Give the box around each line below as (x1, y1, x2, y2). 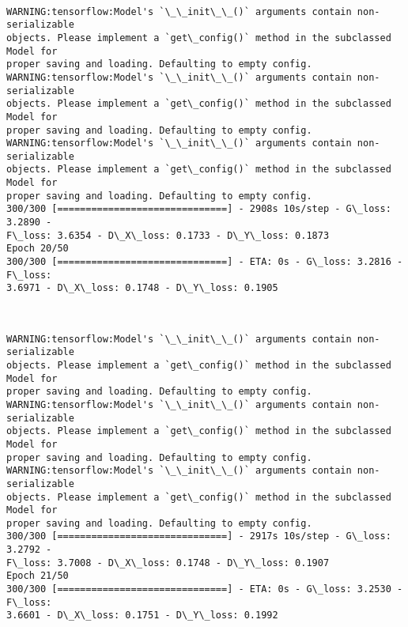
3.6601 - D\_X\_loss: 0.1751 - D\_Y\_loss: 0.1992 (6, 610, 278, 621)
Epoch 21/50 (6, 570, 69, 582)
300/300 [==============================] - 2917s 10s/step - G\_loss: (6, 531, 391, 542)
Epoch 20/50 (6, 243, 69, 255)
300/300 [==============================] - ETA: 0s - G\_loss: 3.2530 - (6, 584, 403, 595)
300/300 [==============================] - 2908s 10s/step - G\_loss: (6, 203, 391, 215)
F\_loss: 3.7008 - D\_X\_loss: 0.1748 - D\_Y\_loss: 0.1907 (6, 557, 330, 568)
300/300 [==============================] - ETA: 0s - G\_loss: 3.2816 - (6, 256, 403, 268)
